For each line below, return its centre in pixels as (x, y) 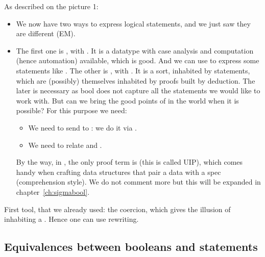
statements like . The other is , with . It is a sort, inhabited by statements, (133, 70)
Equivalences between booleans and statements (131, 247)
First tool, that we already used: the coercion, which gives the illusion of (117, 209)
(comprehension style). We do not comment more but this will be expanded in (138, 182)
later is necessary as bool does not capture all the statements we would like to (138, 91)
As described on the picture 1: (51, 6)
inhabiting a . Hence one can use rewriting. (71, 219)
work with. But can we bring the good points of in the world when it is (127, 100)
